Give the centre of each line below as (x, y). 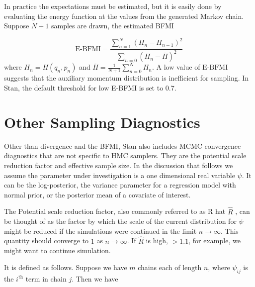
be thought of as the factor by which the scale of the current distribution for (120, 221)
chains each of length (170, 267)
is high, (157, 240)
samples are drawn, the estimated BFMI (112, 26)
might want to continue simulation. (57, 250)
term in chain (46, 278)
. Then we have (95, 278)
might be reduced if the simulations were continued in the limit (100, 231)
